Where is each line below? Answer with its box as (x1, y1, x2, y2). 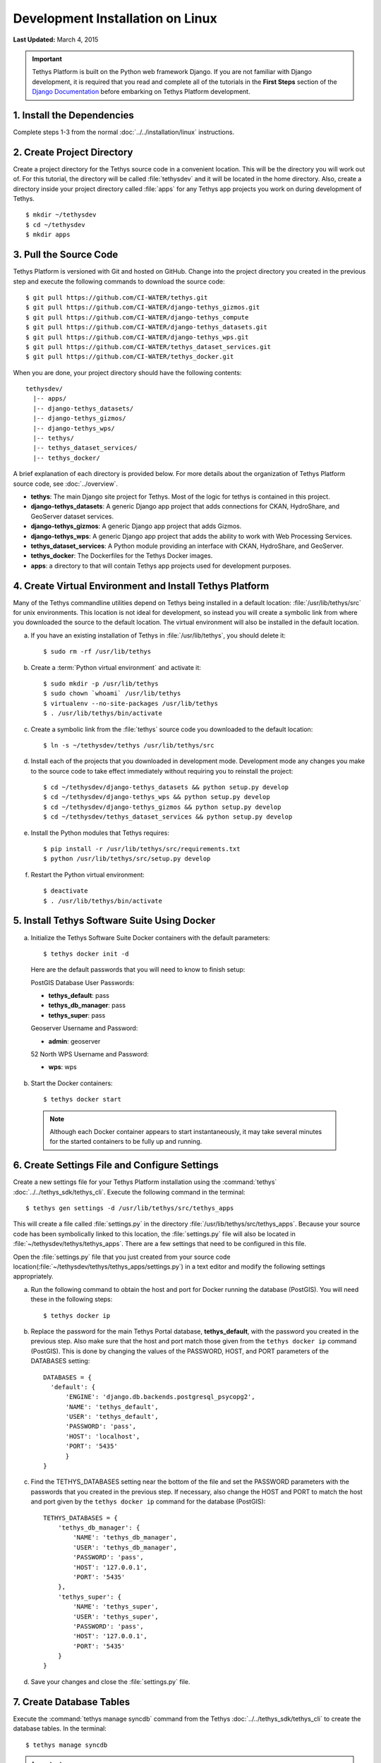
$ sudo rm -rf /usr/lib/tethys (43, 647, 152, 656)
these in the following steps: (30, 1295, 113, 1304)
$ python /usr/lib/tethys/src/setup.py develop (43, 855, 211, 863)
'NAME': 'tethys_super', (73, 1603, 159, 1611)
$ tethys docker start (43, 1095, 122, 1104)
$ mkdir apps (25, 231, 71, 239)
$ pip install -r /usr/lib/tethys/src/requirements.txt (43, 845, 241, 853)
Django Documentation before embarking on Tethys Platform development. (32, 87, 250, 96)
